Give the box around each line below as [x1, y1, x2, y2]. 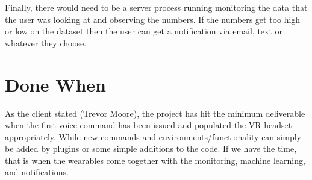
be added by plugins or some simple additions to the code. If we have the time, [5, 142, 297, 155]
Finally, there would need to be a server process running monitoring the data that [5, 1, 308, 13]
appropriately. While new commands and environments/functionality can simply [5, 130, 301, 143]
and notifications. [5, 166, 69, 178]
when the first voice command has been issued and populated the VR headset [5, 119, 292, 131]
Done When [5, 72, 107, 96]
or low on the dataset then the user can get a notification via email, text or [5, 25, 283, 37]
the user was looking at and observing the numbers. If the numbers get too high [5, 13, 301, 25]
